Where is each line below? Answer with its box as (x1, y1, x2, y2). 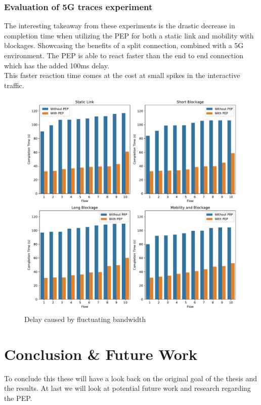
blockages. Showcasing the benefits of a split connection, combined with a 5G (4, 40, 244, 51)
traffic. (4, 79, 24, 90)
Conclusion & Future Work (4, 343, 198, 364)
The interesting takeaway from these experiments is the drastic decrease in (4, 20, 235, 31)
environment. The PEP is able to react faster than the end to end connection (4, 50, 243, 60)
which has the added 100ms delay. (4, 60, 109, 70)
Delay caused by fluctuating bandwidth (24, 313, 146, 324)
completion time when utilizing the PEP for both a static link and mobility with (4, 30, 254, 40)
